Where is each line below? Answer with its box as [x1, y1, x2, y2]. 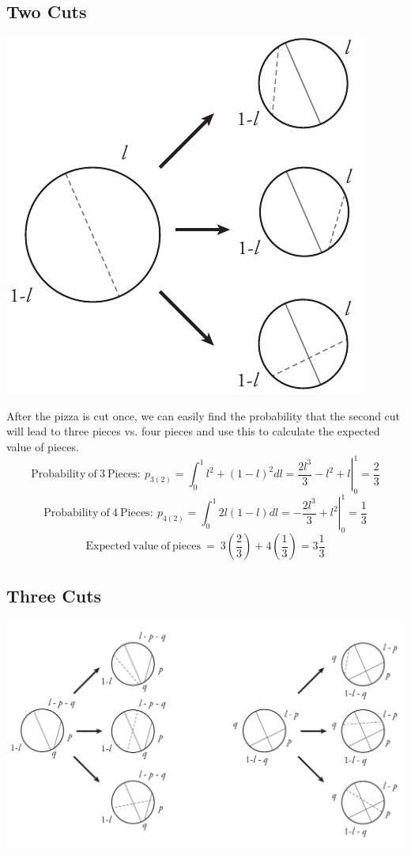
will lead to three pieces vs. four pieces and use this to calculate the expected [6, 423, 380, 439]
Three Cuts [6, 583, 102, 607]
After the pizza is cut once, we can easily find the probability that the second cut [6, 407, 401, 424]
